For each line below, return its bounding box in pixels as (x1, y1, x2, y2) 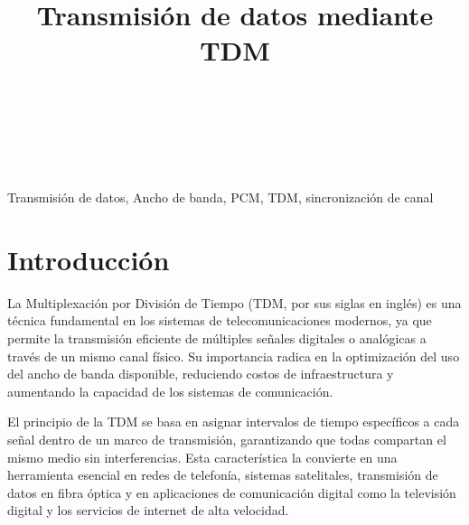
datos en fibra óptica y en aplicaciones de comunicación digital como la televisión (7, 483, 456, 502)
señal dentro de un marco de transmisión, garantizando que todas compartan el (7, 429, 446, 448)
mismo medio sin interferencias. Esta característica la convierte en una (7, 447, 398, 466)
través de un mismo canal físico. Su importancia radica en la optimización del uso (7, 346, 460, 365)
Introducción (7, 240, 170, 277)
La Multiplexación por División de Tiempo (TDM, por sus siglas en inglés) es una (7, 293, 462, 312)
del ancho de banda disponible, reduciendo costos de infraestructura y (7, 364, 394, 383)
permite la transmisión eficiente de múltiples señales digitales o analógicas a (7, 329, 427, 347)
